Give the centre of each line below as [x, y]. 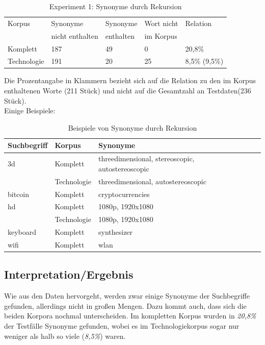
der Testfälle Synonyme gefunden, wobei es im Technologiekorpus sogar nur [122, 326]
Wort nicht [161, 23]
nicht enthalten [75, 35]
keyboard [22, 232]
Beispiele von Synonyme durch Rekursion [132, 127]
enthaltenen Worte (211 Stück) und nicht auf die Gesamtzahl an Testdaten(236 [128, 91]
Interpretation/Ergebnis [69, 274]
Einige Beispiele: [30, 110]
